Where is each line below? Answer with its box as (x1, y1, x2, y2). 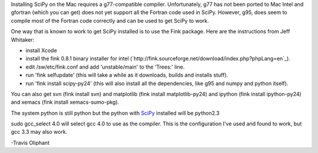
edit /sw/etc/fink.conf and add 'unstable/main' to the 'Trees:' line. (25, 63, 185, 70)
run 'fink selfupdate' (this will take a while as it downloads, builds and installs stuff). (25, 72, 228, 79)
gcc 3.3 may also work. (11, 128, 68, 135)
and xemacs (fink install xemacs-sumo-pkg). (11, 98, 120, 106)
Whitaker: (11, 36, 35, 43)
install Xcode (25, 47, 57, 54)
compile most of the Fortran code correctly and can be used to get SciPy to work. (11, 17, 209, 24)
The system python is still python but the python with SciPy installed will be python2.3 (11, 109, 220, 117)
